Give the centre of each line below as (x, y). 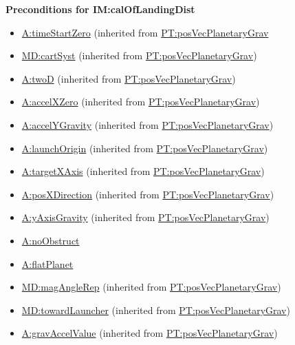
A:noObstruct (51, 240)
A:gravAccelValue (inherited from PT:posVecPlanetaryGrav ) (150, 333)
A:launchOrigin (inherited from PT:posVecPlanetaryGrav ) (145, 148)
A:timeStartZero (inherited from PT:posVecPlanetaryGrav (145, 32)
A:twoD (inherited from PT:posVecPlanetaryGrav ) (129, 78)
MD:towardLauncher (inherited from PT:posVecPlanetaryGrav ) (156, 310)
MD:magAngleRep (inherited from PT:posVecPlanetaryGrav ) (151, 287)
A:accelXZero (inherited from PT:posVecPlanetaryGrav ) (141, 102)
